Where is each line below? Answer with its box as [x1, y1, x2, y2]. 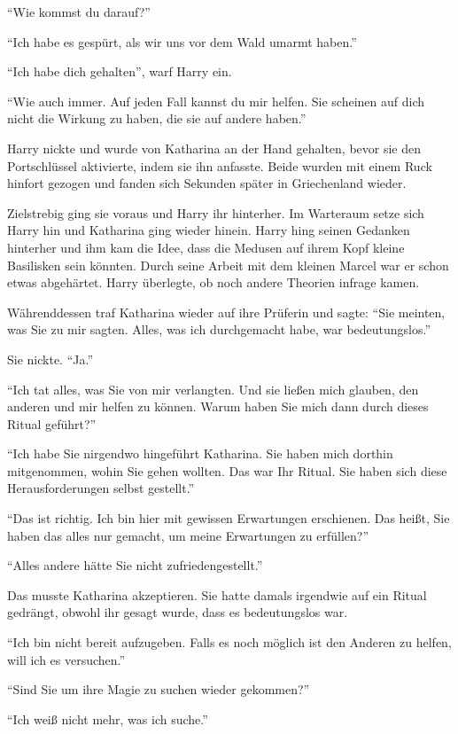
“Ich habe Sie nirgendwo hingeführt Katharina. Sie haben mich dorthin [7, 444, 393, 463]
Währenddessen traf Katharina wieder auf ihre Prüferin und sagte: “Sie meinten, [7, 302, 446, 321]
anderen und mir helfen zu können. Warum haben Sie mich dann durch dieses [7, 397, 429, 416]
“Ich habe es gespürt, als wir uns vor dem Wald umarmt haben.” [7, 32, 357, 51]
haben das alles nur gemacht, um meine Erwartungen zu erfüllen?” [7, 526, 369, 544]
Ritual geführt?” [7, 414, 97, 433]
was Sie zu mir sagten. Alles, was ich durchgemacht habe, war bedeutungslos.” [7, 320, 431, 339]
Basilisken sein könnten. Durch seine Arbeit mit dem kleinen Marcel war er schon [7, 255, 449, 274]
